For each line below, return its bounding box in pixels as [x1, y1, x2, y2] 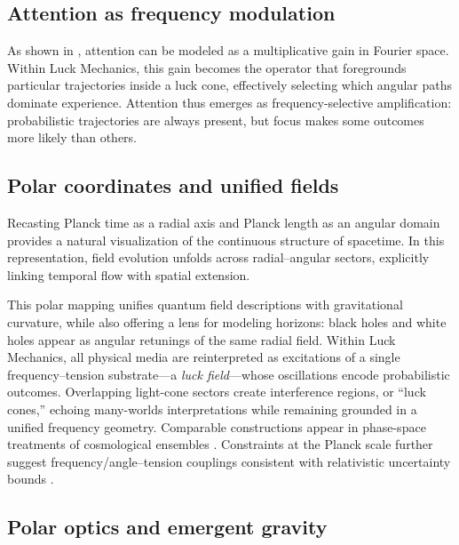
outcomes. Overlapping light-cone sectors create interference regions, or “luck [7, 382, 426, 401]
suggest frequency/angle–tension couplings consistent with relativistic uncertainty [7, 452, 451, 470]
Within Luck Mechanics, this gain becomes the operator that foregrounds [7, 58, 407, 76]
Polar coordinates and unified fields [7, 172, 339, 199]
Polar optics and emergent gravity [7, 513, 328, 541]
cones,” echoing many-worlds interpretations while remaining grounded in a [7, 399, 417, 418]
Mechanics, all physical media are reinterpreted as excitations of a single [7, 348, 400, 366]
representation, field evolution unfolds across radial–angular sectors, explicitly [7, 248, 430, 267]
